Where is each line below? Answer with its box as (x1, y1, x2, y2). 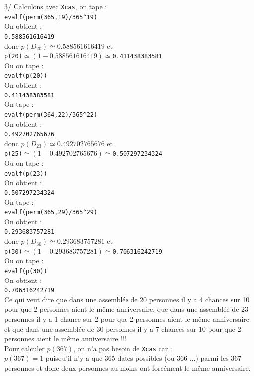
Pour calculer (4, 343, 45, 353)
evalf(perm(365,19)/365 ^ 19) (4, 13, 98, 21)
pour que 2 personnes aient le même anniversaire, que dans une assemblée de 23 (4, 304, 249, 314)
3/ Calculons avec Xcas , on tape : (4, 1, 107, 11)
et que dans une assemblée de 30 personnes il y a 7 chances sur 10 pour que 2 (4, 323, 241, 334)
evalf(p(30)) (4, 267, 47, 275)
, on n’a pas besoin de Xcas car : (73, 343, 172, 353)
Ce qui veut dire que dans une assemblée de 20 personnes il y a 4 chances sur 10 (4, 294, 250, 304)
